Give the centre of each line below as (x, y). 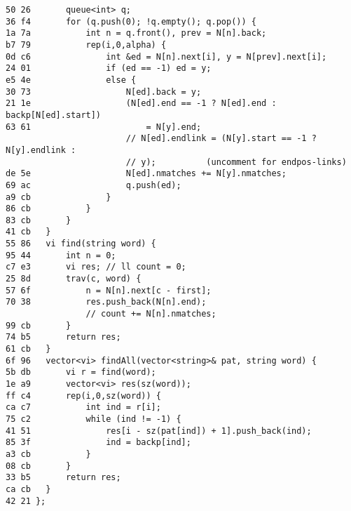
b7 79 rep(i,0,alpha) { (86, 45)
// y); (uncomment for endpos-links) (236, 162)
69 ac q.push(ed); (94, 185)
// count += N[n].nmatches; (151, 314)
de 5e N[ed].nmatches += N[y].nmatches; (146, 174)
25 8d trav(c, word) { (74, 279)
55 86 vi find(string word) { (81, 244)
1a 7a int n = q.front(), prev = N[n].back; (136, 33)
